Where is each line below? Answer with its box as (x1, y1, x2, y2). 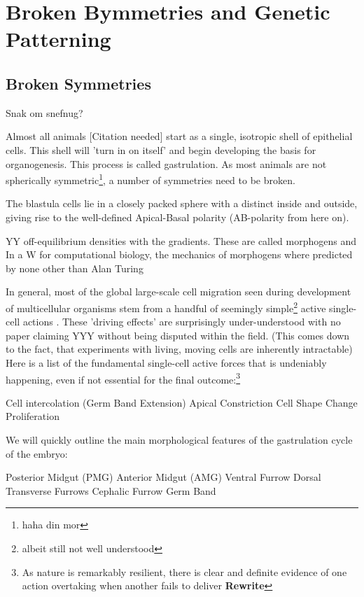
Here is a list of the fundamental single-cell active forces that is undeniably (6, 355, 327, 370)
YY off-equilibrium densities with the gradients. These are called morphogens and (6, 233, 357, 248)
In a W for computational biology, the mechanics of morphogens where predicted (6, 247, 353, 262)
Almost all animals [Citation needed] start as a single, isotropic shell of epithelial (6, 129, 353, 143)
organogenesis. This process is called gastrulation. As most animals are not (6, 156, 327, 171)
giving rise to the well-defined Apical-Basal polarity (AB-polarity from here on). (6, 209, 349, 224)
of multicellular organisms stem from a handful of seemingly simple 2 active (6, 298, 326, 315)
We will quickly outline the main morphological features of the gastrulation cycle (6, 433, 353, 447)
